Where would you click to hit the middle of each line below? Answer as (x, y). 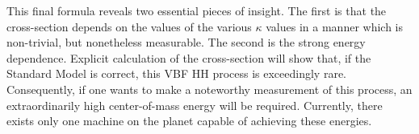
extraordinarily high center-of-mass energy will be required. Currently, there (195, 105)
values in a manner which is (334, 26)
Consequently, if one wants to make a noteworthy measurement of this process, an (209, 89)
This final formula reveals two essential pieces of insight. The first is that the (197, 10)
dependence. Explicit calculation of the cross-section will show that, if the (189, 57)
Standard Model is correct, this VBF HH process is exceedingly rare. (176, 73)
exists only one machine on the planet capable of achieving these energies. (189, 121)
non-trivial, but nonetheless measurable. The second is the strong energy (186, 42)
